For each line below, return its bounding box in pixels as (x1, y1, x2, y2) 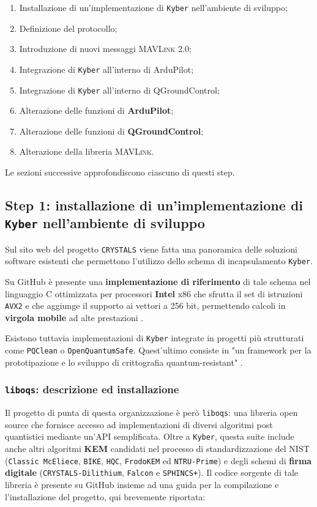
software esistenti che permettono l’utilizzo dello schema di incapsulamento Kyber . (5, 254, 313, 267)
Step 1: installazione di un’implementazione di (5, 195, 304, 214)
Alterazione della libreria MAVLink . (19, 145, 154, 158)
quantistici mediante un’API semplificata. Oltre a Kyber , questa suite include (5, 430, 294, 443)
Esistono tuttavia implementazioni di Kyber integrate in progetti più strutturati (5, 331, 304, 344)
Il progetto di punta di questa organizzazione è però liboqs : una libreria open (5, 406, 298, 419)
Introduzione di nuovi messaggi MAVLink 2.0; (19, 42, 192, 55)
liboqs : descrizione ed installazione (5, 382, 179, 397)
